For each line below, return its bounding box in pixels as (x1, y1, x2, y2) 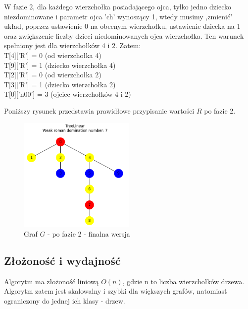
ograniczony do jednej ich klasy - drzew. (4, 295, 125, 306)
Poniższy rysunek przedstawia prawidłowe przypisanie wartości (4, 105, 195, 116)
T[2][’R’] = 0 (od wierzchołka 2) (4, 69, 101, 80)
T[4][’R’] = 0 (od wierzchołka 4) (4, 50, 101, 60)
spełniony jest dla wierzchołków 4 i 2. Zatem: (4, 40, 141, 51)
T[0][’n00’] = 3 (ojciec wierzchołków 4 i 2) (4, 89, 131, 99)
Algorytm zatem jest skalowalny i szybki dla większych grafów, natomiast (4, 286, 227, 296)
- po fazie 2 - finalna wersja (48, 228, 130, 239)
